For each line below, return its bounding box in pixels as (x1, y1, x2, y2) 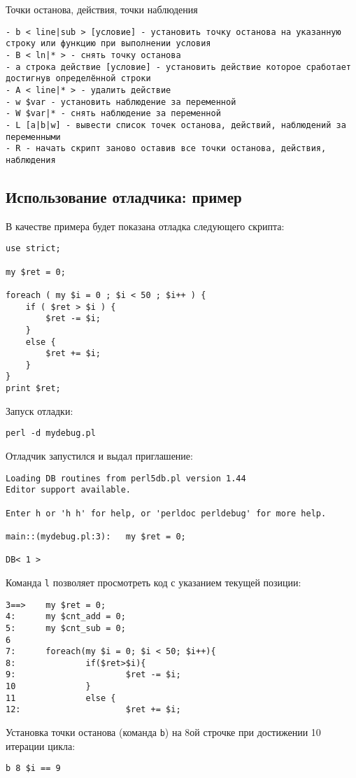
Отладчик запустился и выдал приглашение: (6, 448, 193, 463)
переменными (6, 132, 61, 142)
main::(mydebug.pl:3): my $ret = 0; (6, 531, 186, 542)
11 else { (6, 693, 116, 703)
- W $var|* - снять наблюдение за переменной (6, 108, 221, 119)
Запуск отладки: (6, 403, 73, 418)
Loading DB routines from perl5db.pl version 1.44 (6, 473, 246, 483)
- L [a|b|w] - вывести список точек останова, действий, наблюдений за (6, 120, 346, 130)
